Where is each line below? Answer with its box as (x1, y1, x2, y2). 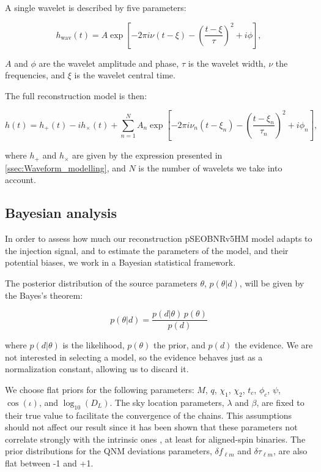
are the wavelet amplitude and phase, (39, 56, 179, 69)
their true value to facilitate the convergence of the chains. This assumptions (5, 408, 292, 421)
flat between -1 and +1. (5, 457, 94, 469)
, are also (273, 444, 308, 457)
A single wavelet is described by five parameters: (5, 1, 186, 13)
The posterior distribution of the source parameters (5, 277, 197, 289)
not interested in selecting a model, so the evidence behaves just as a (5, 350, 263, 363)
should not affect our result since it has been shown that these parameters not (5, 421, 298, 433)
